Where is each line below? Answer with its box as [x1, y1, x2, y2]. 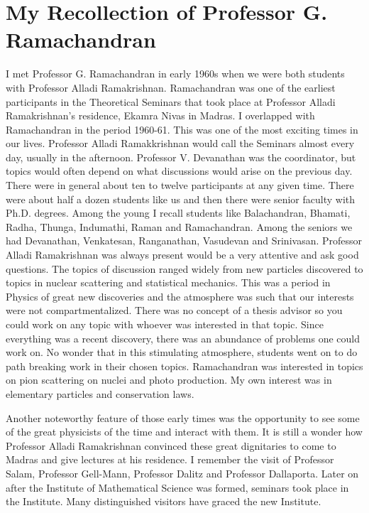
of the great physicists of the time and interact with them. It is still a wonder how [6, 424, 363, 439]
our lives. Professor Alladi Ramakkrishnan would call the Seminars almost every [6, 136, 355, 151]
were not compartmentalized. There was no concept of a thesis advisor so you [6, 303, 343, 318]
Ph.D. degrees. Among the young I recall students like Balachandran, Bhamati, [6, 205, 351, 220]
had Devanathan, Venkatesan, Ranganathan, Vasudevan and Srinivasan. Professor [6, 233, 363, 248]
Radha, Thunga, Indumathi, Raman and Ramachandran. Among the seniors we [6, 219, 353, 234]
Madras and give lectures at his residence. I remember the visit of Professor [6, 452, 334, 467]
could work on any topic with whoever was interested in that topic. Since [6, 317, 324, 331]
